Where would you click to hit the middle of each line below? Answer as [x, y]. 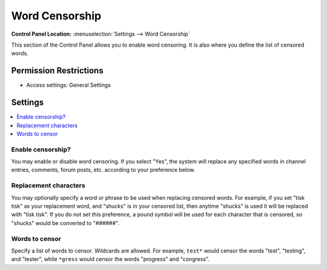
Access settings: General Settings [69, 85]
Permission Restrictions [57, 71]
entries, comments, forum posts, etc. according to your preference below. [103, 170]
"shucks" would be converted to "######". [65, 223]
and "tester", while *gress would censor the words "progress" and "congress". [111, 259]
